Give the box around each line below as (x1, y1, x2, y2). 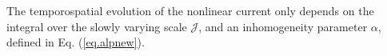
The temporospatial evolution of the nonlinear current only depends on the (6, 2, 374, 18)
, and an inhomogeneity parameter (198, 18, 368, 34)
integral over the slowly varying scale (6, 18, 187, 34)
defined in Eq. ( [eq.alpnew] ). (6, 34, 145, 50)
